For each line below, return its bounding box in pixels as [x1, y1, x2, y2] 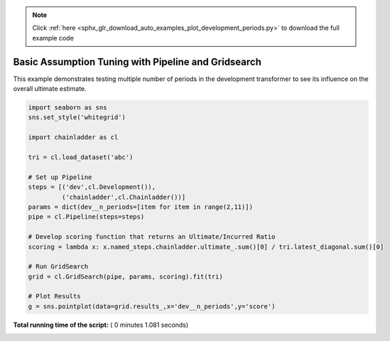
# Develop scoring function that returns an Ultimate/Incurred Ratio [28, 233, 276, 241]
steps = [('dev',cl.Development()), [28, 183, 156, 191]
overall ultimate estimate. [13, 85, 87, 93]
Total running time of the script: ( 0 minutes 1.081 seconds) [13, 320, 189, 329]
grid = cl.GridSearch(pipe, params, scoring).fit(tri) [28, 272, 223, 281]
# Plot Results [28, 292, 81, 301]
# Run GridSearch [28, 263, 89, 271]
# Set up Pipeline [28, 173, 92, 181]
